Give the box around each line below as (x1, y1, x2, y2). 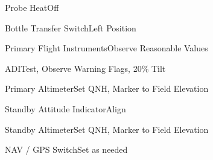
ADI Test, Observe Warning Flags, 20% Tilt (5, 62, 166, 74)
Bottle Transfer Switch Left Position (5, 21, 136, 34)
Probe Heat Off (5, 1, 59, 13)
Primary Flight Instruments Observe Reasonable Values (5, 42, 208, 54)
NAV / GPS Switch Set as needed (5, 143, 128, 156)
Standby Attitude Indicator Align (5, 102, 126, 115)
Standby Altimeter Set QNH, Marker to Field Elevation (5, 123, 209, 135)
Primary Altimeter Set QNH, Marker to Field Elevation (5, 82, 209, 95)
